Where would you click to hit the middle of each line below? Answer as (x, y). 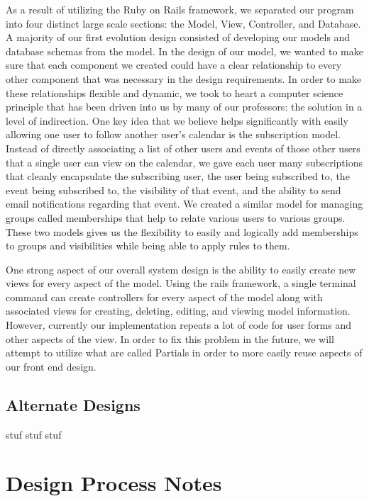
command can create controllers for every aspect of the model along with (164, 297)
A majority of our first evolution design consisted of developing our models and (178, 37)
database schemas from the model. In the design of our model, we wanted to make (184, 51)
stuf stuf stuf (34, 434)
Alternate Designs (73, 404)
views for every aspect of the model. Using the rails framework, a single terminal (181, 283)
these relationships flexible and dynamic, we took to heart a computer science (175, 92)
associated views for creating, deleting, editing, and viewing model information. (178, 311)
